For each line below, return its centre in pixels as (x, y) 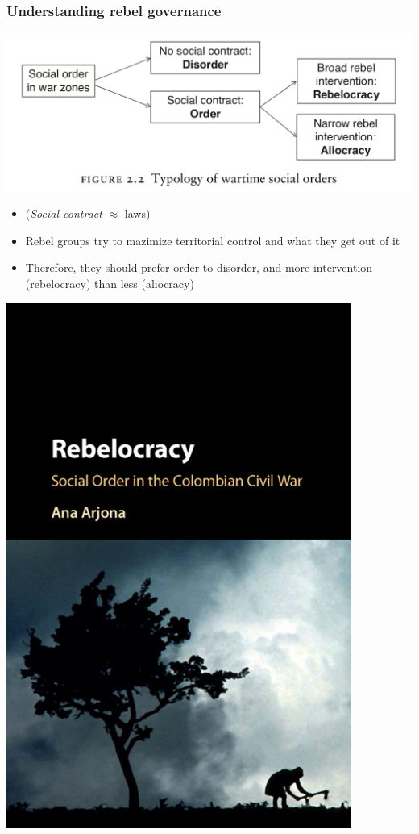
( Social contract (64, 213)
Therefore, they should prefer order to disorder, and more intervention (199, 267)
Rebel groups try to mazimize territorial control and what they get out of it (213, 240)
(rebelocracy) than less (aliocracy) (110, 283)
